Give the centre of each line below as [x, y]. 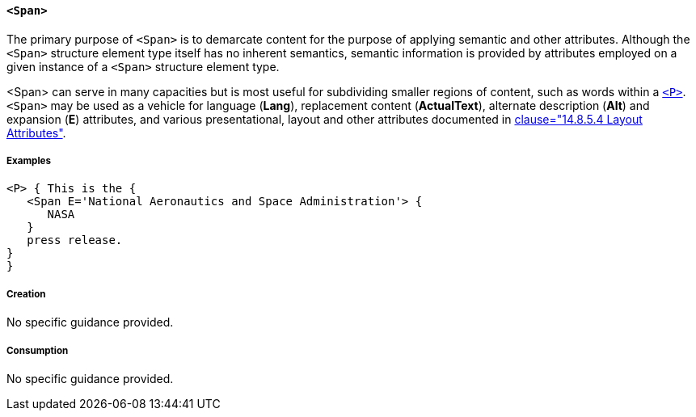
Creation [26, 294]
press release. [75, 240]
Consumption [38, 350]
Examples [29, 161]
